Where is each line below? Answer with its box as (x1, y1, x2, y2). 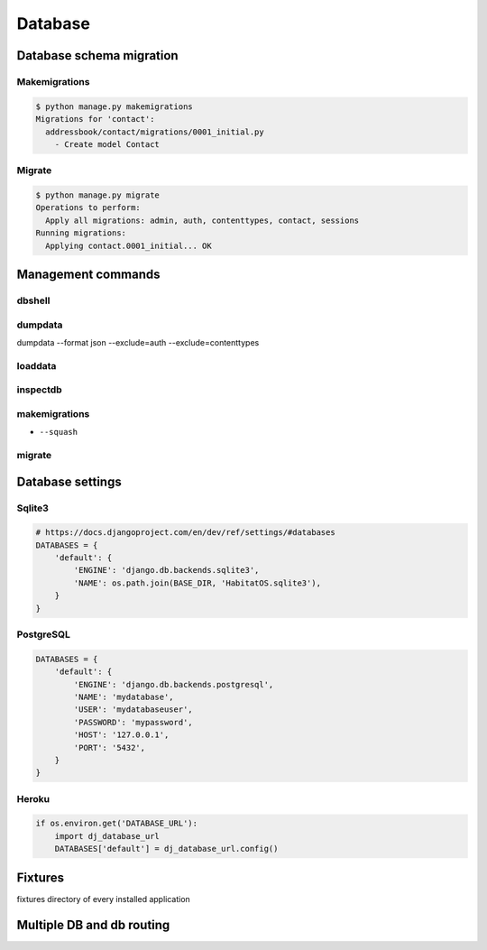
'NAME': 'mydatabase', (73, 691, 175, 702)
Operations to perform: (35, 203, 142, 213)
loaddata (16, 359, 57, 372)
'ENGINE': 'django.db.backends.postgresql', (73, 679, 274, 689)
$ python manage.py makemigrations (35, 101, 193, 112)
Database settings (16, 474, 122, 489)
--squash (39, 427, 78, 438)
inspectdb (16, 383, 62, 396)
